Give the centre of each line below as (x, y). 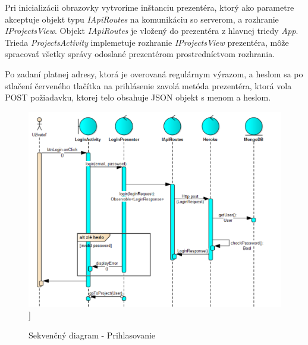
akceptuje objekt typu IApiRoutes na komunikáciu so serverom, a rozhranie (142, 19)
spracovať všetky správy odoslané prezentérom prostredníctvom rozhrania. (140, 54)
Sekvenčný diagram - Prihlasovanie (92, 335)
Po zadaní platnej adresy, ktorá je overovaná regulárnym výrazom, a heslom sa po (154, 73)
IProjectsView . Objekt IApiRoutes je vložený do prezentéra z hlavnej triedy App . (152, 31)
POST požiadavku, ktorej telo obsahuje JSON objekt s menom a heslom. (138, 97)
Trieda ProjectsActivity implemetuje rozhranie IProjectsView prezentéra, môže (147, 42)
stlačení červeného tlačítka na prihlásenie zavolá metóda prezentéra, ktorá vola (148, 85)
